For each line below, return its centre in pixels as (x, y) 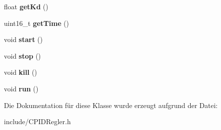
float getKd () (26, 6)
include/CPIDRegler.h (37, 121)
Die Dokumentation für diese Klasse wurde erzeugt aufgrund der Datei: (111, 105)
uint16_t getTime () (36, 23)
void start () (23, 39)
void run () (21, 88)
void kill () (21, 72)
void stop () (22, 55)
